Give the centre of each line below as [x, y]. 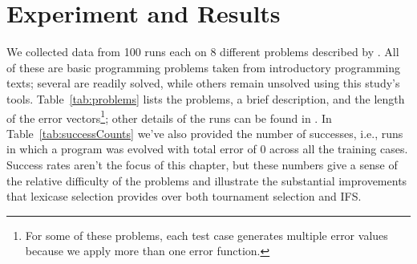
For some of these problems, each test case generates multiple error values [206, 235]
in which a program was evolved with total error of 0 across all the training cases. [207, 149]
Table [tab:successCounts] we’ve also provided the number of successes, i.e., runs [205, 133]
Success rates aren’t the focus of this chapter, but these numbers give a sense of [202, 164]
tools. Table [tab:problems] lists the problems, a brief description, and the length [206, 98]
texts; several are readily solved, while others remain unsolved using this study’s [203, 83]
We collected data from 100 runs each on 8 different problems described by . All [203, 52]
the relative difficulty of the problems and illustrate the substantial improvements [207, 180]
